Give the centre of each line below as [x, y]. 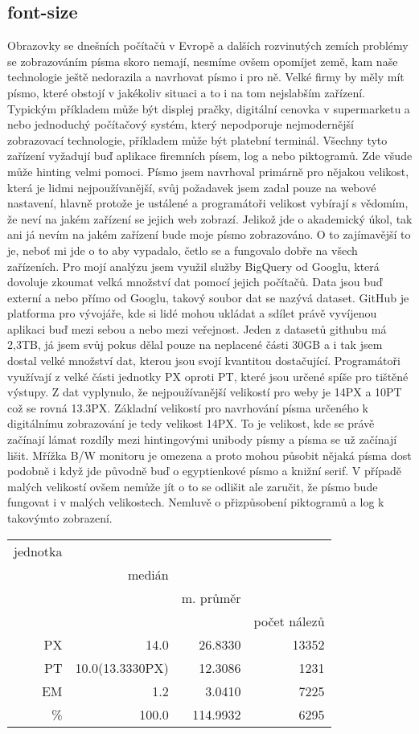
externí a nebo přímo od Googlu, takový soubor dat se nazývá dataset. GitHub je [208, 297]
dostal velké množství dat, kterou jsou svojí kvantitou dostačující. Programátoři [204, 361]
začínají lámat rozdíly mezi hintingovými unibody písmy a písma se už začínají [202, 439]
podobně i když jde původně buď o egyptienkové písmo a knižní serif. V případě [204, 471]
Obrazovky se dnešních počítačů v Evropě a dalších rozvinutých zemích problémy [208, 45]
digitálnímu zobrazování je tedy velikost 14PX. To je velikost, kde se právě [191, 423]
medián [148, 574]
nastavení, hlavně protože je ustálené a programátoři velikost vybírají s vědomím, [208, 203]
